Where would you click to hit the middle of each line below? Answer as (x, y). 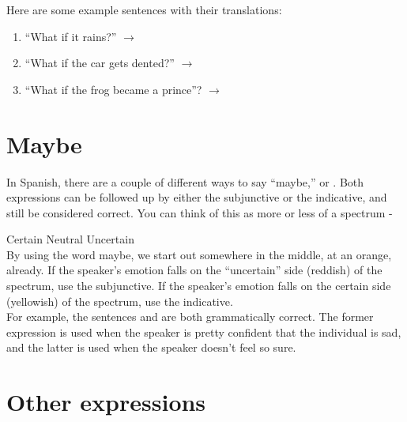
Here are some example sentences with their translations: (144, 9)
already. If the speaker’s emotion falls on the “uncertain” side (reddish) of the (194, 270)
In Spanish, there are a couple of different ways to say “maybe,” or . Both (185, 181)
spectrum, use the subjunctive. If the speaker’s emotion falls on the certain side (199, 286)
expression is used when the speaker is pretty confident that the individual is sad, (204, 332)
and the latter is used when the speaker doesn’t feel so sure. (151, 347)
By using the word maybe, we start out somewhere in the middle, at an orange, (199, 254)
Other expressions (106, 402)
